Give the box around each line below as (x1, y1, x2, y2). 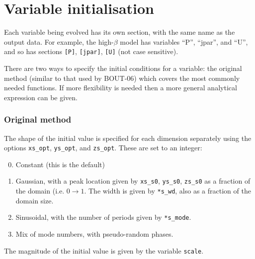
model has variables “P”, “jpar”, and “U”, (120, 36, 248, 47)
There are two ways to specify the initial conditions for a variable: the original (4, 63, 242, 73)
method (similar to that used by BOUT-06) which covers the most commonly (4, 72, 240, 83)
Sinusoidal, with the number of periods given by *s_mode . (15, 212, 191, 222)
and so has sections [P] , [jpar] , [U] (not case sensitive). (4, 46, 178, 57)
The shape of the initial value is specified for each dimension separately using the (4, 132, 252, 143)
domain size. (15, 195, 54, 205)
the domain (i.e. (15, 186, 65, 196)
